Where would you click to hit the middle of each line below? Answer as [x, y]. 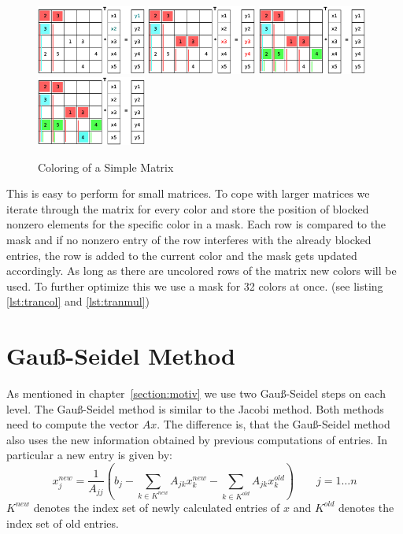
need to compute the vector [73, 424]
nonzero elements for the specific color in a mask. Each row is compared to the [196, 224]
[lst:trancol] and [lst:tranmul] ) [78, 301]
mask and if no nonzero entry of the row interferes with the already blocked [189, 239]
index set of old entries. [63, 523]
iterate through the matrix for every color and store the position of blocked [188, 208]
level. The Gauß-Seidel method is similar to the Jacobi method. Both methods [195, 408]
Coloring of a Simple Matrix [106, 167]
